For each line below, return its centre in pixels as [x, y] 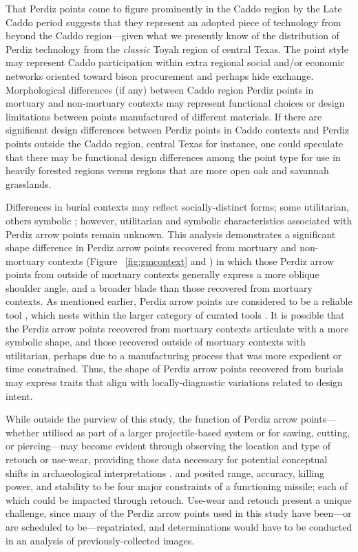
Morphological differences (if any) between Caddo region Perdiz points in [160, 89]
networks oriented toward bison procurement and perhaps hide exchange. [160, 75]
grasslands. [29, 183]
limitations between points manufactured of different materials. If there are [164, 116]
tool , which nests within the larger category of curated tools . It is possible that [175, 315]
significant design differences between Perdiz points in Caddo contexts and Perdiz [178, 130]
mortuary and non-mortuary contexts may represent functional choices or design [175, 103]
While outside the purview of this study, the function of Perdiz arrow [152, 419]
